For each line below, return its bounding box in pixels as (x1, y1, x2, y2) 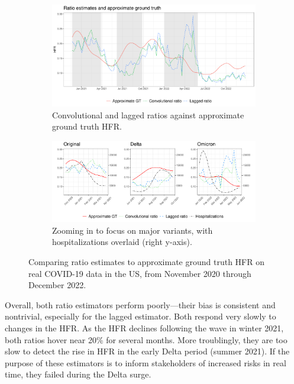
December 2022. (28, 279, 86, 291)
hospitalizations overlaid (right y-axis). (52, 235, 192, 248)
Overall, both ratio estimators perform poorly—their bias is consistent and (5, 298, 276, 311)
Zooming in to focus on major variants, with (52, 224, 213, 236)
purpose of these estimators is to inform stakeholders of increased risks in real (5, 356, 286, 369)
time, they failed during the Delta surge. (5, 368, 151, 380)
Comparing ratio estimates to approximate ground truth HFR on (28, 255, 264, 267)
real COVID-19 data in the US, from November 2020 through (28, 267, 251, 279)
